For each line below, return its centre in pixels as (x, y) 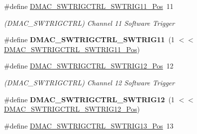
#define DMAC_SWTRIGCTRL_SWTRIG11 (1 (89, 39)
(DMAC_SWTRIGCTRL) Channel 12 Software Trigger (89, 82)
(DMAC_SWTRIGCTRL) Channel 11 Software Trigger (89, 23)
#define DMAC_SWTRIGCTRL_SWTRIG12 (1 (89, 99)
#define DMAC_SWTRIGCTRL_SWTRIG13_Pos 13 (89, 125)
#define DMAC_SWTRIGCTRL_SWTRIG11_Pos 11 (89, 6)
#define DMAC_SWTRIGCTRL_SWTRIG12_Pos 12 (89, 66)
